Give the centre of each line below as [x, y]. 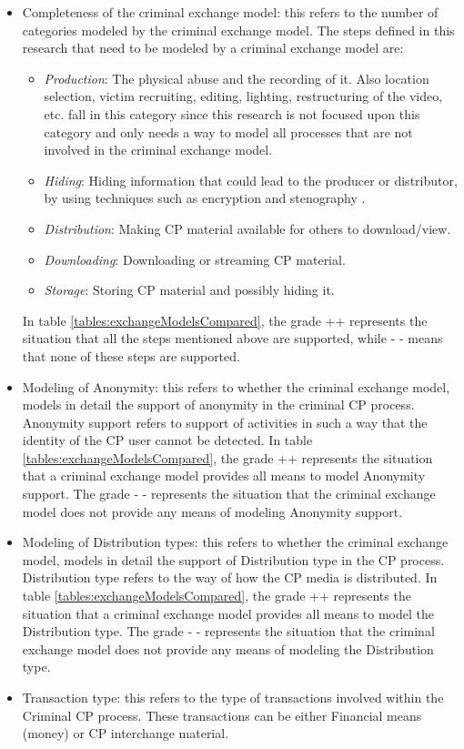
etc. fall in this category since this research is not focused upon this [232, 113]
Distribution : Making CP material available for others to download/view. [247, 228]
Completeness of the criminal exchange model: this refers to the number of [230, 12]
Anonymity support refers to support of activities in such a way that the [225, 422]
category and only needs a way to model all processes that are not [228, 132]
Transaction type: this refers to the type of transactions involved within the [233, 697]
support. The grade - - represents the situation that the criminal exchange [229, 494]
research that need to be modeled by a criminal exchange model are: [213, 48]
